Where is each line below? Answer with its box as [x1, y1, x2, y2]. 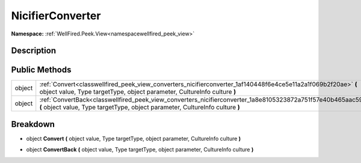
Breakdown [11, 119, 55, 129]
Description [11, 46, 57, 56]
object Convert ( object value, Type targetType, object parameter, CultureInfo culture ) [26, 135, 241, 142]
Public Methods [11, 65, 72, 75]
